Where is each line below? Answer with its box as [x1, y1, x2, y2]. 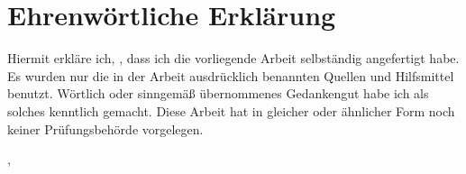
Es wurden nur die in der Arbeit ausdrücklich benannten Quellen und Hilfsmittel [7, 66, 454, 85]
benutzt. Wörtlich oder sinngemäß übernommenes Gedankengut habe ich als [7, 84, 429, 103]
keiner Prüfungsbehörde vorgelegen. [7, 119, 204, 138]
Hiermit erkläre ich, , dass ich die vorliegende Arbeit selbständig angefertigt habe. [7, 49, 460, 68]
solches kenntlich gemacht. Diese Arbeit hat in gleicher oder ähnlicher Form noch [7, 101, 455, 120]
